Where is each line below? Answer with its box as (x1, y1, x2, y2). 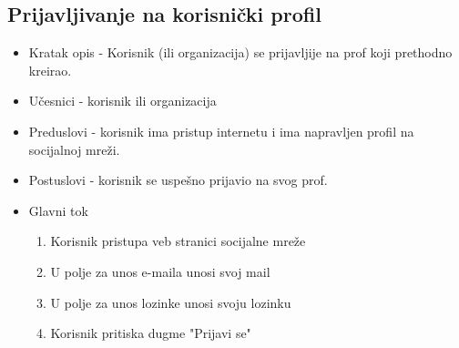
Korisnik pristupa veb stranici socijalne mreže (50, 231, 306, 251)
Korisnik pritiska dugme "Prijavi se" (50, 323, 251, 343)
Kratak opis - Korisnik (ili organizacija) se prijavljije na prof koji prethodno (28, 43, 453, 62)
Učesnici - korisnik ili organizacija (28, 91, 217, 110)
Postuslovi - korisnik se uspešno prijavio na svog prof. (28, 170, 328, 189)
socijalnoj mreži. (28, 139, 120, 159)
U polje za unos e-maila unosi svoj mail (50, 261, 270, 281)
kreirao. (28, 60, 72, 79)
